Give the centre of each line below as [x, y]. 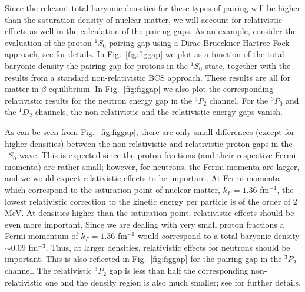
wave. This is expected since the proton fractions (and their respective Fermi [158, 155]
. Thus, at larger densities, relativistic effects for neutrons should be [168, 247]
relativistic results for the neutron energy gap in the [99, 100]
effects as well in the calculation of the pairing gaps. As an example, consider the [151, 31]
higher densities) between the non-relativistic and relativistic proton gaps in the [149, 143]
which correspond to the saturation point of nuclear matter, [112, 189]
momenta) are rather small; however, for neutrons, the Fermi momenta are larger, [152, 166]
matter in [22, 89]
